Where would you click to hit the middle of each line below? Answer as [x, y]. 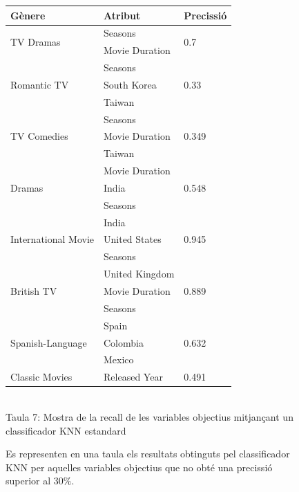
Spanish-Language [49, 342]
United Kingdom [139, 274]
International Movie [52, 239]
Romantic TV [40, 84]
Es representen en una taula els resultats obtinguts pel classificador [148, 454]
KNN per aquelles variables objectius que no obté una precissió [139, 467]
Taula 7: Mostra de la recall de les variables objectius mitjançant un [149, 416]
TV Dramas [36, 41]
